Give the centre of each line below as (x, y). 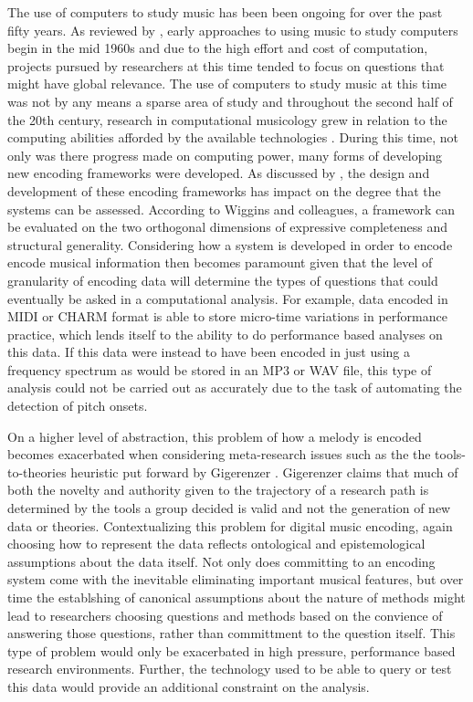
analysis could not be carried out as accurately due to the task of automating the (235, 388)
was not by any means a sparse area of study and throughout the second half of (230, 101)
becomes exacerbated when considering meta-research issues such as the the (219, 454)
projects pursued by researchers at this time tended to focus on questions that (226, 65)
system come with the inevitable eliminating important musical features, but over (236, 579)
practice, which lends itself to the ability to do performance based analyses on (225, 334)
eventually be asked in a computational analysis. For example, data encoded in (228, 298)
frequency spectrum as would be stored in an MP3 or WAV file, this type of (220, 369)
